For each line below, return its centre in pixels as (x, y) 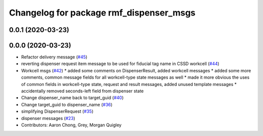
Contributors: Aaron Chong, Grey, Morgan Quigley (71, 125)
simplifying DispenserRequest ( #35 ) (57, 111)
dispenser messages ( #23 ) (48, 118)
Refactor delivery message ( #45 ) (54, 57)
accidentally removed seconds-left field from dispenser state (82, 91)
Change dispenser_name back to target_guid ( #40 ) (72, 98)
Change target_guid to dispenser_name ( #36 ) (67, 104)
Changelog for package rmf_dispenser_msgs (102, 13)
